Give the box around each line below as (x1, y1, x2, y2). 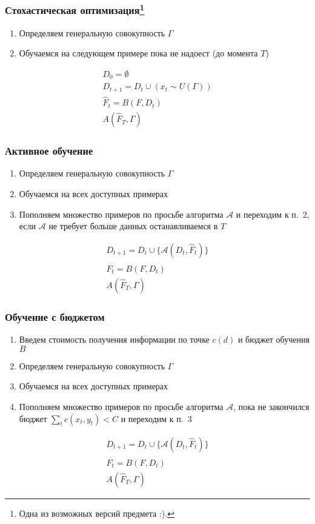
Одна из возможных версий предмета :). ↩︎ (19, 506, 174, 519)
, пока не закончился (233, 400, 310, 413)
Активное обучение (5, 143, 93, 158)
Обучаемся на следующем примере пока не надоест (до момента (19, 47, 258, 59)
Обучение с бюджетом (5, 309, 105, 324)
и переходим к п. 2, (236, 207, 310, 220)
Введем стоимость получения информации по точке (19, 333, 210, 346)
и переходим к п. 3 (121, 412, 192, 425)
